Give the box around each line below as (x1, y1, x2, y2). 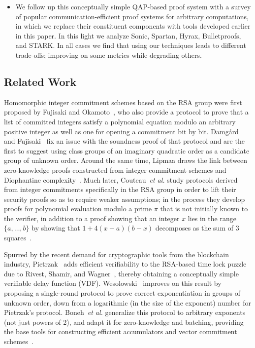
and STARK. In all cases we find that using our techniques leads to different (15, 40, 246, 50)
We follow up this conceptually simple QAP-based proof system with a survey (15, 1, 251, 11)
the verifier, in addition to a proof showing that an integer (4, 213, 180, 223)
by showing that (32, 223, 80, 233)
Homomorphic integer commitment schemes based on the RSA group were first (4, 97, 242, 107)
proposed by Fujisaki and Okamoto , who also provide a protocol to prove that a (4, 107, 249, 117)
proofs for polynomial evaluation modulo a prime (4, 203, 152, 214)
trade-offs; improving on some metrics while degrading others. (15, 49, 202, 60)
